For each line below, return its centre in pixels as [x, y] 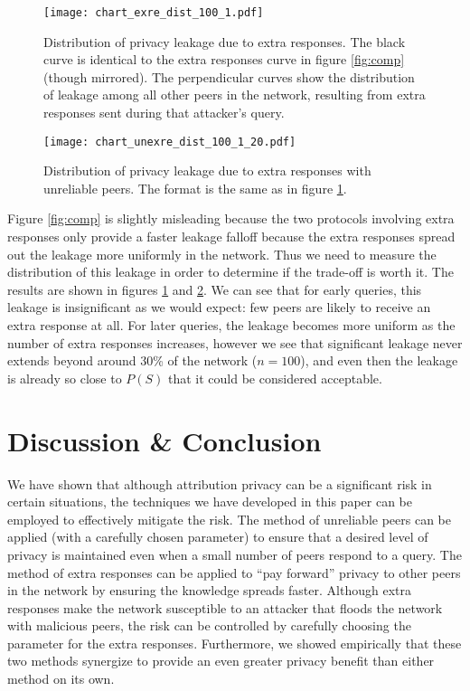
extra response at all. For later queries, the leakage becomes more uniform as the [231, 325]
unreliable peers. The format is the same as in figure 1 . [195, 188]
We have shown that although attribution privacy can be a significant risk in [220, 483]
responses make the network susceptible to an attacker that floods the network [225, 607]
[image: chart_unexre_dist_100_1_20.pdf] [170, 142]
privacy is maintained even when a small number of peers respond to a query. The [235, 554]
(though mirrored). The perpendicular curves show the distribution [229, 76]
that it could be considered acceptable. [275, 378]
